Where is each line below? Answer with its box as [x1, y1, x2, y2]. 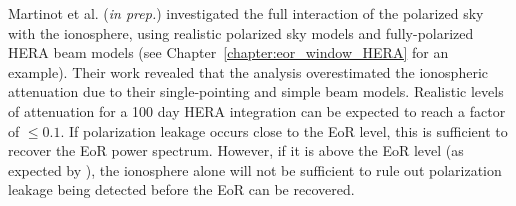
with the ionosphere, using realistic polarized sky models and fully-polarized [8, 22, 474, 43]
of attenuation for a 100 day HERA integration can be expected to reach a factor [8, 100, 506, 121]
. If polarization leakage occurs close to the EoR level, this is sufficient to [60, 120, 508, 141]
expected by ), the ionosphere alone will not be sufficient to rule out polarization [8, 159, 502, 180]
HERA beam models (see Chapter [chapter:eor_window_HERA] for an [8, 42, 449, 63]
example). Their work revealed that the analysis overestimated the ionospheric [8, 61, 488, 82]
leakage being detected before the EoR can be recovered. [8, 179, 355, 200]
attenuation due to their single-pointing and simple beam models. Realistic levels [8, 81, 504, 102]
